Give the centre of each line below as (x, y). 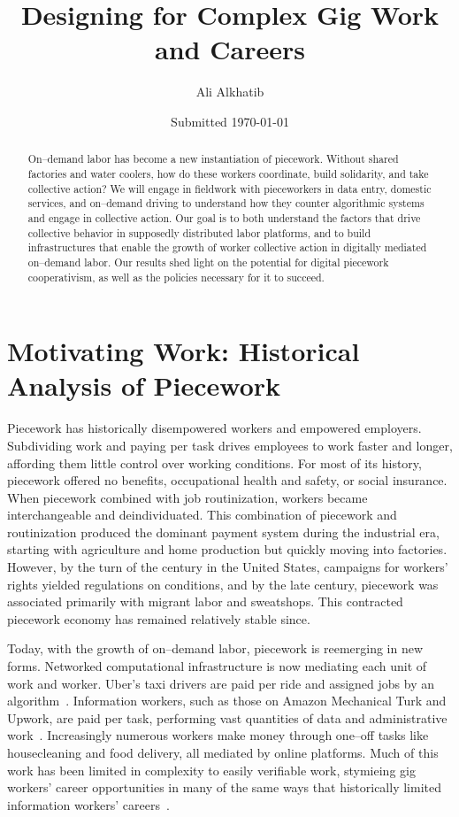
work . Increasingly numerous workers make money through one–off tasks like (218, 735)
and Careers (230, 49)
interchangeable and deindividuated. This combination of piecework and (202, 515)
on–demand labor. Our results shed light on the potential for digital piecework (208, 262)
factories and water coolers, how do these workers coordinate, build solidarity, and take (228, 173)
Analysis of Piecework (144, 385)
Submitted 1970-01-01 (230, 121)
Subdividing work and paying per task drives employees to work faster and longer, (230, 445)
